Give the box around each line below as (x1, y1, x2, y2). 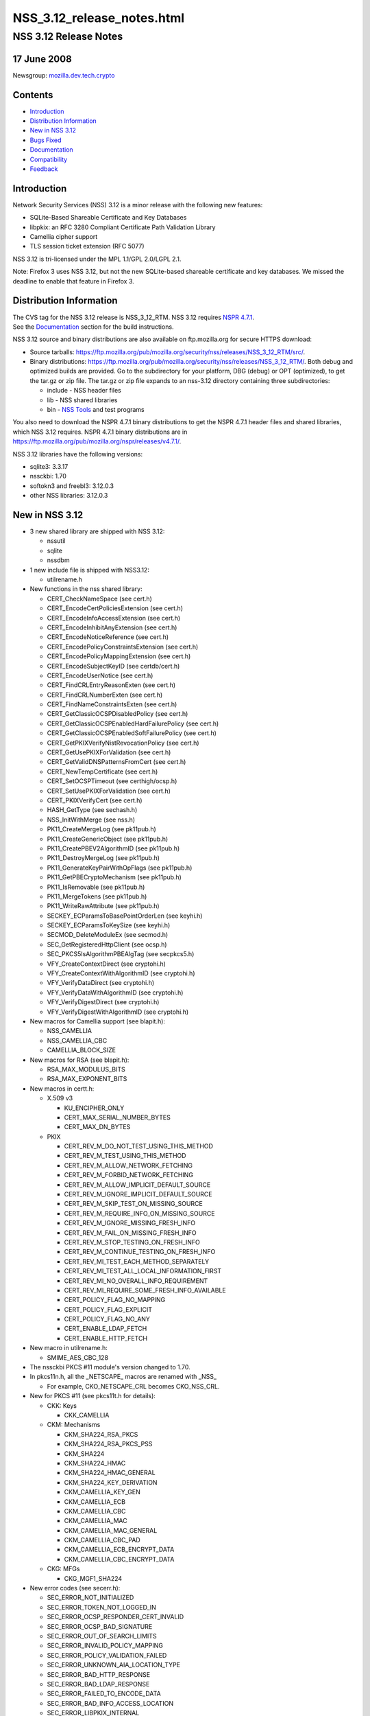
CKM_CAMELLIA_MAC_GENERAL (64, 1526, 158, 1534)
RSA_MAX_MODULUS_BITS (47, 1065, 126, 1074)
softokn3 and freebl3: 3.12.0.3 (29, 481, 114, 490)
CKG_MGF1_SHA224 (64, 1574, 123, 1582)
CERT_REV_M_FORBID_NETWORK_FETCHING (64, 1171, 193, 1179)
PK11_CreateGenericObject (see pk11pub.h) (47, 835, 169, 843)
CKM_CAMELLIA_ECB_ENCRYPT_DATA (64, 1545, 175, 1554)
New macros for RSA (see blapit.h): (29, 1056, 129, 1064)
